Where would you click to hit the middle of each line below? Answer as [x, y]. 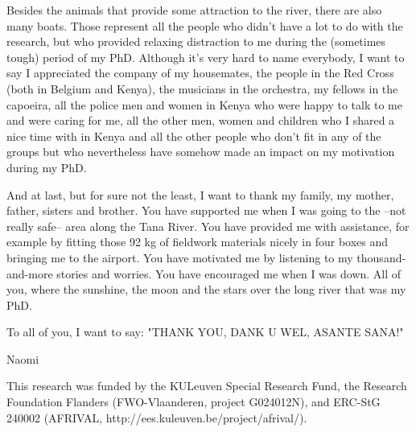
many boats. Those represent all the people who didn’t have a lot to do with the [205, 25]
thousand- [381, 257]
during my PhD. [47, 167]
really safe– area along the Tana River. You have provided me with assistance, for [208, 226]
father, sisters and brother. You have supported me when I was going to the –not [206, 210]
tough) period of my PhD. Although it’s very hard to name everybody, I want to [206, 57]
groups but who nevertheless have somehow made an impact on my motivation [201, 152]
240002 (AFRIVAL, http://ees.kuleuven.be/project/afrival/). [157, 417]
